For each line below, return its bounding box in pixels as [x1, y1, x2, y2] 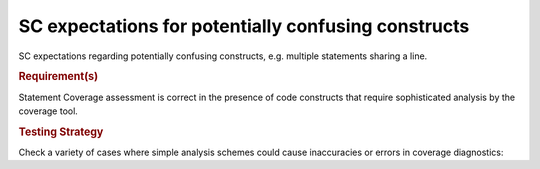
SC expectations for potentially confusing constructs [18, 15, 470, 37]
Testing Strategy [18, 125, 104, 139]
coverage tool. [18, 105, 79, 117]
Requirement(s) [18, 70, 99, 84]
